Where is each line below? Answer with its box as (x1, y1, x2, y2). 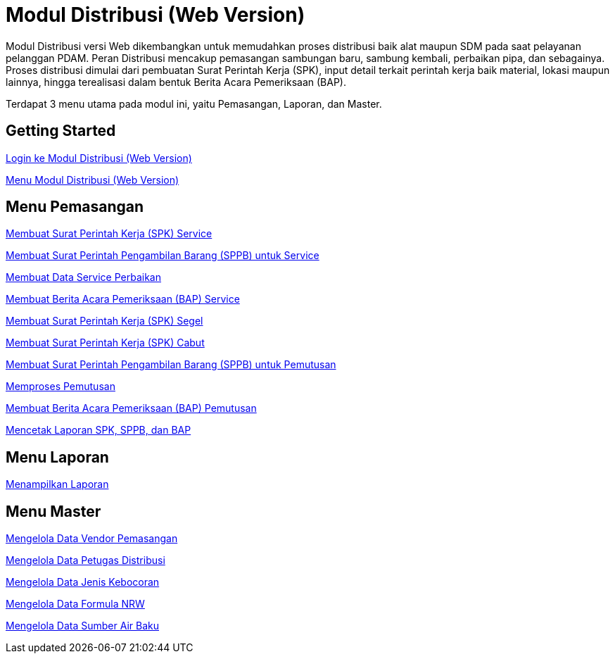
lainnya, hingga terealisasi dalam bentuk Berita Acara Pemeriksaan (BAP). (6, 75, 347, 88)
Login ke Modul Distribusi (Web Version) (6, 151, 192, 164)
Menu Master (6, 502, 101, 520)
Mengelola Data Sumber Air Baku (6, 620, 159, 632)
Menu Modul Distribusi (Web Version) (6, 173, 179, 186)
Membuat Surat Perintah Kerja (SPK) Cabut (6, 337, 205, 349)
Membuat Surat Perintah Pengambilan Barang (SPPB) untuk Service (6, 249, 319, 262)
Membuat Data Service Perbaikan (6, 271, 161, 284)
